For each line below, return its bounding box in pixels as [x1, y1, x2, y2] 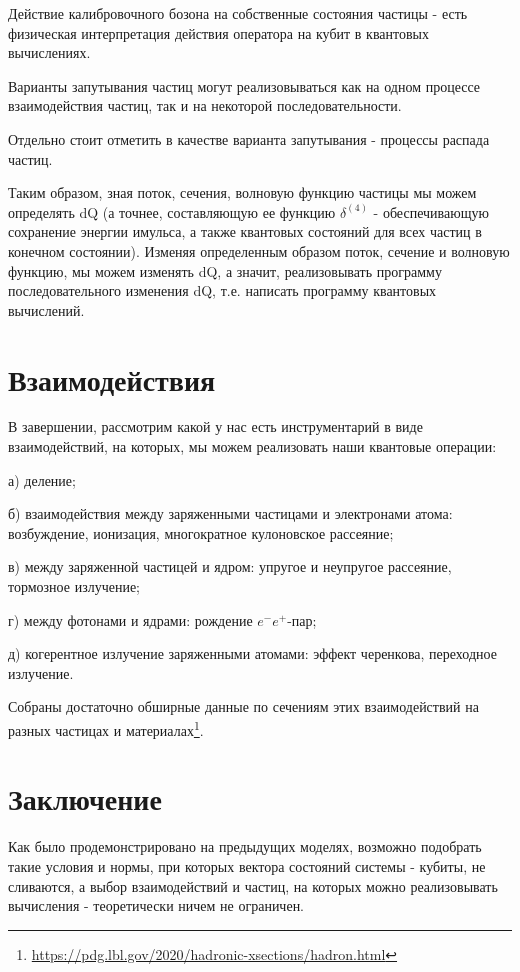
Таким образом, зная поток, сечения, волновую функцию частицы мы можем [8, 182, 477, 203]
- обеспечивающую [373, 201, 489, 222]
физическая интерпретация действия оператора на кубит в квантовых [8, 22, 429, 43]
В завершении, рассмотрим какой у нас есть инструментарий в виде [8, 416, 423, 437]
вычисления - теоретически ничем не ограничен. [8, 895, 305, 916]
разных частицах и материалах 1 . [8, 716, 204, 740]
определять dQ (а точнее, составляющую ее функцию [8, 201, 336, 222]
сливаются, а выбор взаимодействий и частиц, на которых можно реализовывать [8, 875, 498, 896]
